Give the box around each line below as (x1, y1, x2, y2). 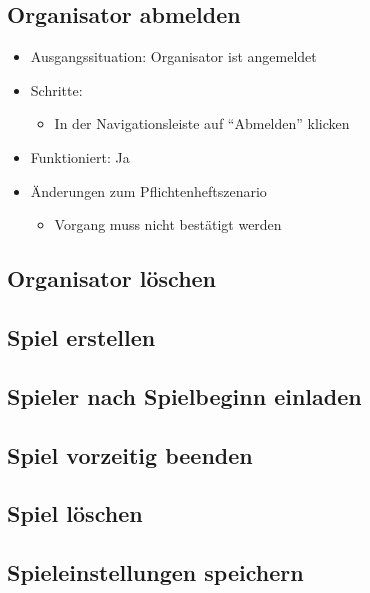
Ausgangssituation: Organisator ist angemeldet (30, 46, 317, 67)
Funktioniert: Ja (30, 146, 130, 167)
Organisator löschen (7, 263, 217, 294)
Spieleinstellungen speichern (7, 557, 304, 588)
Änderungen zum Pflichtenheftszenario (30, 180, 267, 201)
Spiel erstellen (7, 321, 156, 352)
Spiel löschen (7, 498, 143, 529)
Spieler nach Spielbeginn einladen (7, 380, 362, 411)
